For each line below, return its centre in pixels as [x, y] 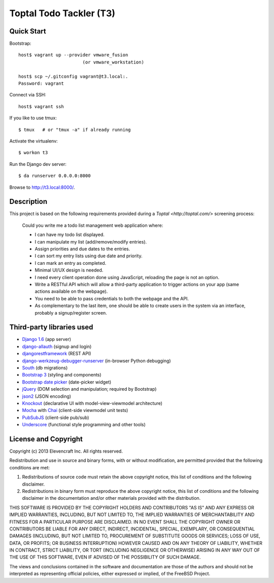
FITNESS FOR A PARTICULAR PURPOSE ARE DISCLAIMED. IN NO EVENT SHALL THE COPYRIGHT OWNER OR [125, 522]
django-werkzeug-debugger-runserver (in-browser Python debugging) [96, 361]
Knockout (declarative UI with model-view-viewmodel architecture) [92, 403]
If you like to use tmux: [33, 118]
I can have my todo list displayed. [70, 235]
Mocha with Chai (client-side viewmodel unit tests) [75, 410]
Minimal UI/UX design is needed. [69, 270]
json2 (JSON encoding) [46, 396]
